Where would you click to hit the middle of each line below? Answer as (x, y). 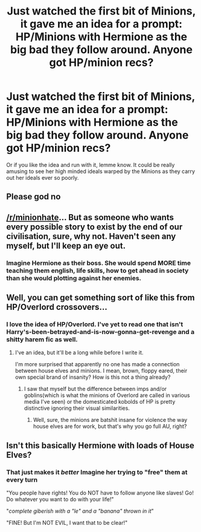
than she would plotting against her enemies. (74, 278)
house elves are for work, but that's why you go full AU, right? (110, 426)
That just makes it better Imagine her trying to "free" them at (97, 472)
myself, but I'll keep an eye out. (66, 245)
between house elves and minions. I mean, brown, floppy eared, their (101, 371)
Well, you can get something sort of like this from (101, 298)
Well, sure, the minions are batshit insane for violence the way (110, 420)
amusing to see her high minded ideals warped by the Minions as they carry (101, 171)
